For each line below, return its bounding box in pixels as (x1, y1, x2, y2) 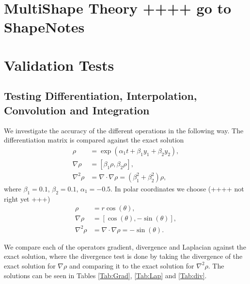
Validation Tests (4, 55, 114, 75)
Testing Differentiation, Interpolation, (4, 88, 197, 103)
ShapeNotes (4, 17, 85, 37)
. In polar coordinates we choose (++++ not (110, 183, 244, 193)
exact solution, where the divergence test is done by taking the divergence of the (4, 251, 243, 261)
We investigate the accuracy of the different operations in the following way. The (4, 125, 244, 135)
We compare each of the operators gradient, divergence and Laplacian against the (4, 241, 246, 252)
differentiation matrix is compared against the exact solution (4, 135, 184, 145)
